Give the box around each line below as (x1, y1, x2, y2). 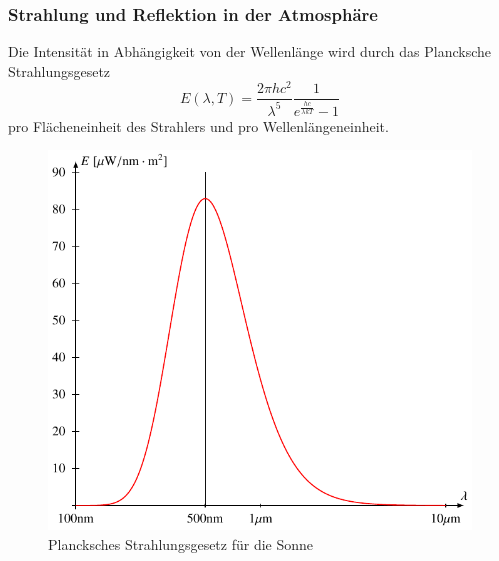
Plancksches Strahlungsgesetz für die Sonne (48, 533, 314, 554)
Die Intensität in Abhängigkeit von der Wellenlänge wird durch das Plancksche (8, 41, 491, 62)
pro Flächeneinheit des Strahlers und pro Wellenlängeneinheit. (8, 115, 389, 136)
